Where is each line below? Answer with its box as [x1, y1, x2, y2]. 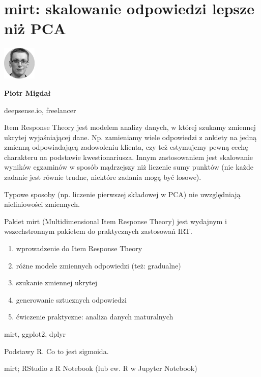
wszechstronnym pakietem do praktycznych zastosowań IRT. [4, 226, 192, 236]
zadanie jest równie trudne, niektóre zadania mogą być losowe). [4, 172, 201, 182]
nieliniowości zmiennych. [4, 199, 80, 209]
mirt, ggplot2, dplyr [4, 329, 66, 339]
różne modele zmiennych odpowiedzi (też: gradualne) [16, 260, 181, 271]
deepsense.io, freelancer [4, 104, 76, 115]
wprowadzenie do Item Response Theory [16, 243, 142, 254]
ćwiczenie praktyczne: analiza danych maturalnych [16, 311, 173, 322]
